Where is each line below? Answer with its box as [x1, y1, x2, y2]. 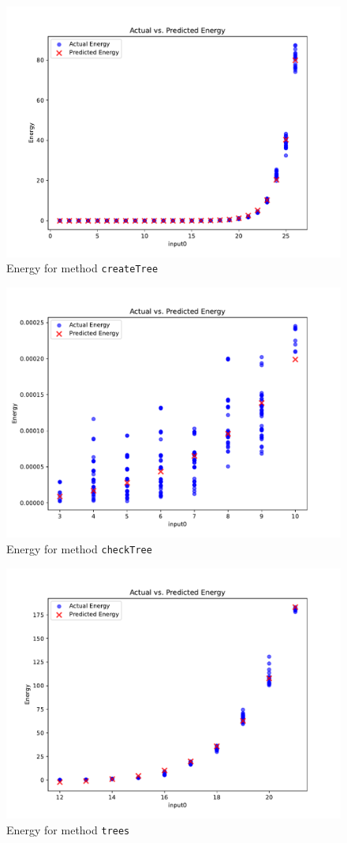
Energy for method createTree [6, 260, 159, 276]
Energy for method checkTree [6, 541, 152, 556]
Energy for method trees [6, 821, 130, 837]
